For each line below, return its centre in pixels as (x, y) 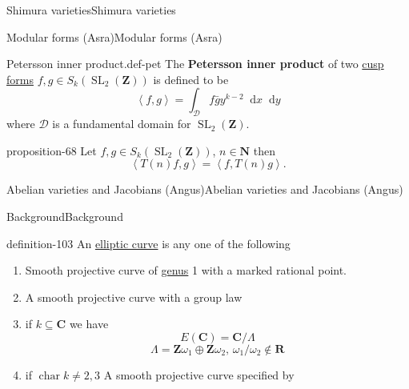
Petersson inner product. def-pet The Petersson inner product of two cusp (195, 64)
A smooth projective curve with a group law (134, 297)
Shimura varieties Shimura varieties (91, 10)
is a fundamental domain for (122, 124)
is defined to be (191, 79)
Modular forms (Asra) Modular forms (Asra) (114, 36)
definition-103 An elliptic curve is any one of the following (148, 243)
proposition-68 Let (52, 150)
